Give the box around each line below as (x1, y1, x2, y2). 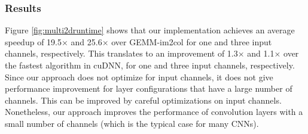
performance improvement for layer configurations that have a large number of (5, 82, 292, 95)
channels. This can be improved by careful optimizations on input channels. (5, 94, 282, 106)
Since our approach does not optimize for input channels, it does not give (5, 70, 273, 83)
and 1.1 (247, 47, 275, 60)
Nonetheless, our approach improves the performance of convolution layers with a (5, 105, 303, 118)
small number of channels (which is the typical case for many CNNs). (5, 117, 259, 129)
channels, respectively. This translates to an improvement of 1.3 (5, 47, 238, 60)
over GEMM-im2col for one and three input (111, 35, 272, 48)
